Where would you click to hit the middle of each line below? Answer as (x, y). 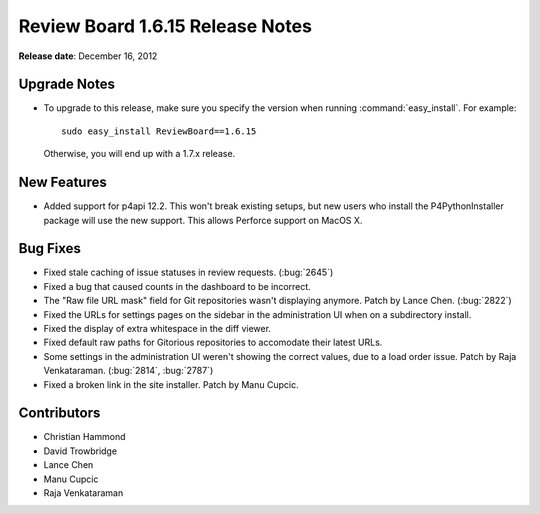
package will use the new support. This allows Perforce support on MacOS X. (203, 220)
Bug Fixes (50, 248)
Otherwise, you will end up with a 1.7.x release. (139, 154)
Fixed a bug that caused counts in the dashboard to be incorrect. (177, 286)
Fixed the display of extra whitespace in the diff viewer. (157, 328)
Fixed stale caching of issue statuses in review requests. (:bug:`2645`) (188, 272)
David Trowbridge (80, 451)
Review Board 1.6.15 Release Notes (165, 26)
